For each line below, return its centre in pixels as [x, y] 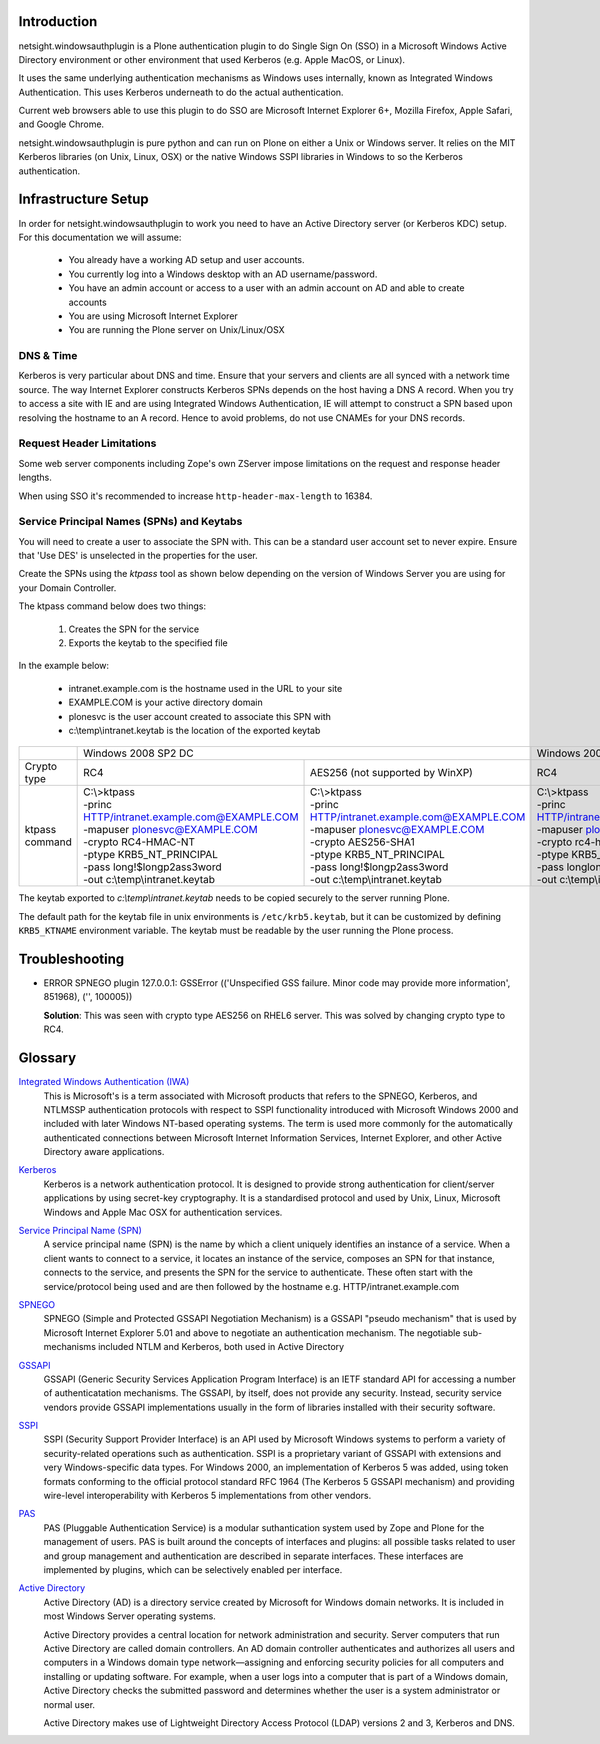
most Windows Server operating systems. [130, 1616]
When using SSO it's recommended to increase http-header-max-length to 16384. [195, 496]
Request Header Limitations [87, 443]
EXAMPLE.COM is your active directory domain [166, 702]
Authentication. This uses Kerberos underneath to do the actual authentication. [181, 92]
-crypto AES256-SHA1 [362, 842]
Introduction [58, 21]
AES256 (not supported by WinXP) [392, 773]
